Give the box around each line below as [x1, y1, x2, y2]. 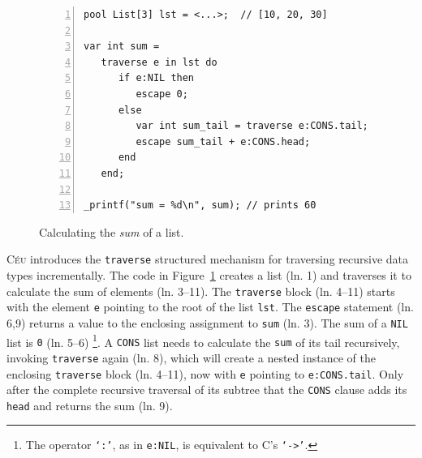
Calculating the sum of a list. [39, 223, 184, 240]
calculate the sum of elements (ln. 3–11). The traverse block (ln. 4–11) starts [6, 282, 395, 299]
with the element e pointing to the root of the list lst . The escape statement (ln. [6, 298, 414, 315]
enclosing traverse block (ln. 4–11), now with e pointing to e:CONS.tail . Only [6, 365, 404, 382]
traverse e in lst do [101, 56, 217, 68]
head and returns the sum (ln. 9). [6, 396, 173, 413]
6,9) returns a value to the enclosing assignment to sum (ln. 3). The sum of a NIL [6, 314, 408, 331]
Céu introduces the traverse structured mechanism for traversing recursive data [6, 250, 409, 268]
